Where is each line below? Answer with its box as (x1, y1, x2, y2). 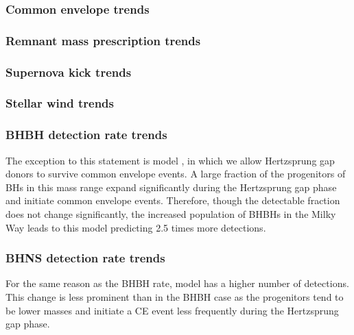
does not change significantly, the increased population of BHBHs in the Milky (5, 206, 336, 221)
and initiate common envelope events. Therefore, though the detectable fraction (5, 193, 340, 208)
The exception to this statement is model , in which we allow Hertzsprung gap (5, 153, 335, 167)
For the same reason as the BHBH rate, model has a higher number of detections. (5, 276, 349, 290)
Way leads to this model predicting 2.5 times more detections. (5, 220, 266, 234)
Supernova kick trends (5, 63, 132, 80)
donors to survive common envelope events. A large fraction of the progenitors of (5, 166, 346, 181)
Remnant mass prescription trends (5, 32, 201, 49)
